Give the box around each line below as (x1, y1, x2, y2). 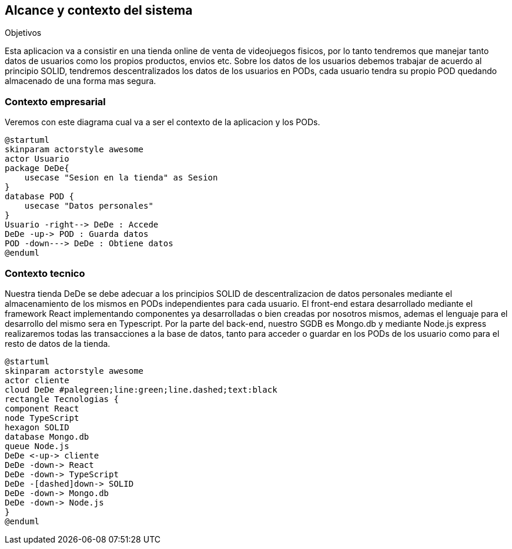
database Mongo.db (5, 431, 89, 441)
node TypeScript (5, 413, 79, 423)
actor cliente (5, 375, 69, 385)
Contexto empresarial (5, 95, 106, 108)
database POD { (5, 192, 75, 202)
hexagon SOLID (5, 422, 69, 432)
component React (5, 403, 79, 413)
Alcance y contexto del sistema (5, 3, 193, 18)
